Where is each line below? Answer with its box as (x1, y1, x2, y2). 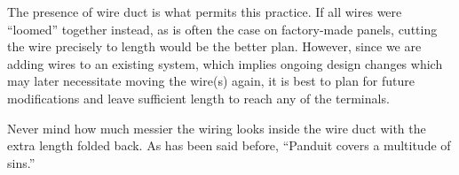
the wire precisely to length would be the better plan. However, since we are (7, 37, 422, 56)
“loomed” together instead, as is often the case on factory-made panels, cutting (7, 19, 438, 38)
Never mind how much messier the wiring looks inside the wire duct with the (7, 118, 426, 137)
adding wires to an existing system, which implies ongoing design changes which (7, 54, 443, 72)
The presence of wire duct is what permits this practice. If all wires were (7, 3, 402, 20)
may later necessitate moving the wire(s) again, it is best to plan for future (7, 72, 415, 90)
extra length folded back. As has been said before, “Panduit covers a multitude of (7, 136, 451, 155)
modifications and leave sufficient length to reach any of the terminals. (7, 88, 390, 107)
